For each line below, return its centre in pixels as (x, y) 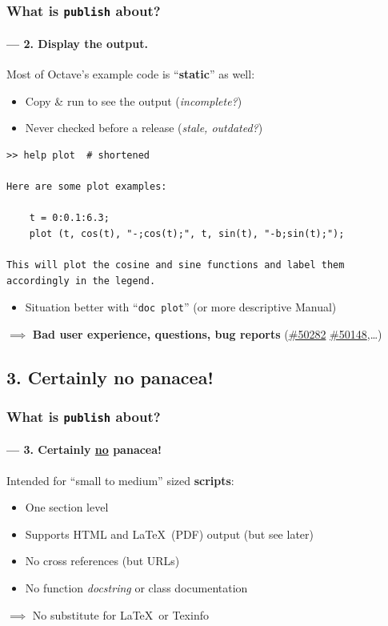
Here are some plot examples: (87, 187)
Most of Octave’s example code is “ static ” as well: (131, 74)
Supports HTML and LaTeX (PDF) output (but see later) (169, 534)
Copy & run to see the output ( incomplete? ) (134, 100)
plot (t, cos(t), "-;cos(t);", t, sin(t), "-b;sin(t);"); (187, 233)
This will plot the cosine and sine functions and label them (176, 265)
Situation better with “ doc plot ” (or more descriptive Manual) (181, 307)
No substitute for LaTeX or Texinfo (120, 614)
